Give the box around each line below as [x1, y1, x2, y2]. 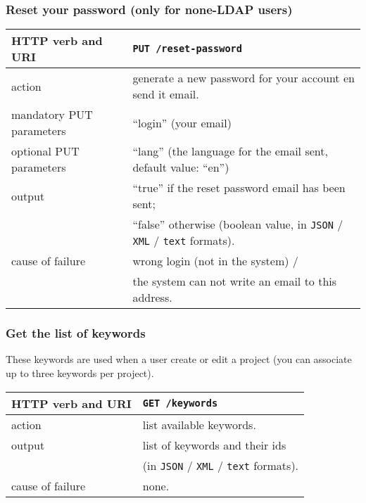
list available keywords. [142, 416, 256, 433]
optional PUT [11, 143, 80, 160]
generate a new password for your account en [132, 70, 355, 87]
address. [132, 289, 172, 306]
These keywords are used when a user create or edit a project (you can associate [6, 352, 352, 367]
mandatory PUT [11, 106, 93, 123]
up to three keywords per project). [6, 366, 154, 381]
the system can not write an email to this [132, 273, 337, 290]
